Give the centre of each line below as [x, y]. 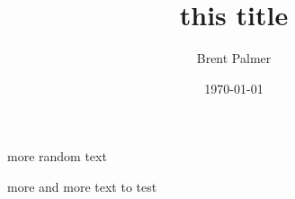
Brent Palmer [234, 58]
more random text [57, 156]
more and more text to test [82, 186]
